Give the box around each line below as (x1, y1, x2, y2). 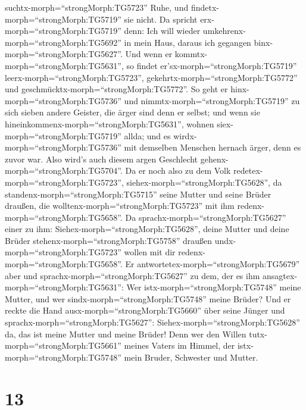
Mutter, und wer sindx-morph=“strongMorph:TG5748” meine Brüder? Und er (5, 292, 291, 305)
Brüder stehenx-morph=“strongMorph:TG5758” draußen (5, 234, 213, 246)
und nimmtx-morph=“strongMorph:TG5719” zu (124, 94, 300, 107)
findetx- (191, 1, 219, 13)
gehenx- (200, 152, 229, 165)
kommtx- (174, 48, 208, 60)
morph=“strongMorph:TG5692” (5, 36, 121, 48)
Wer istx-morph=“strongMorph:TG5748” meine (126, 281, 301, 293)
